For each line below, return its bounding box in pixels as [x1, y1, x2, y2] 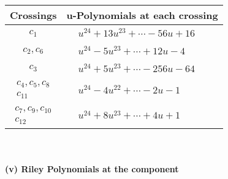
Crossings [10, 8, 57, 22]
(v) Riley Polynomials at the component [5, 162, 179, 175]
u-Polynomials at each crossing [66, 8, 218, 22]
